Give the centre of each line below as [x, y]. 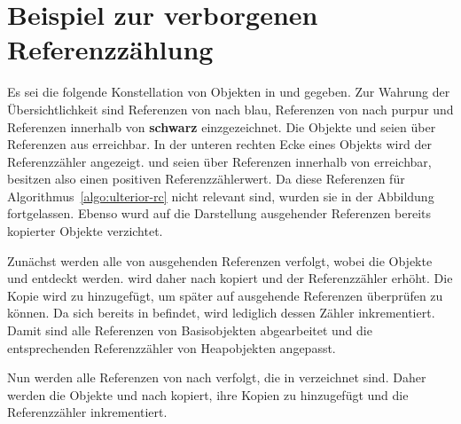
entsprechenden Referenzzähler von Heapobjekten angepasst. [172, 347]
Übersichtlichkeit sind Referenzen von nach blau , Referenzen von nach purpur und [230, 109]
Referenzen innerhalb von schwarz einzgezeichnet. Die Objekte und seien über [222, 126]
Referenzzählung [110, 49]
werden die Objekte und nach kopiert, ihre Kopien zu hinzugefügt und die [208, 394]
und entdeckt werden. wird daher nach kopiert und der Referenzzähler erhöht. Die [230, 278]
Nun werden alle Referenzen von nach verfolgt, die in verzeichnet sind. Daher [217, 377]
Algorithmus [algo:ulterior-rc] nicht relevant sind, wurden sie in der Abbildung [221, 196]
